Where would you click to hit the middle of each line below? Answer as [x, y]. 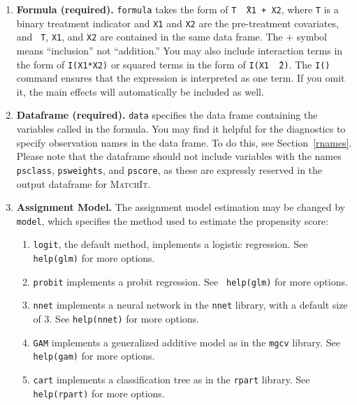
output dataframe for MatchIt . [83, 183]
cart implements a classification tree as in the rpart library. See [172, 379]
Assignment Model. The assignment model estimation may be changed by [181, 207]
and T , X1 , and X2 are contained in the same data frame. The [150, 37]
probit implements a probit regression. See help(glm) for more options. [190, 281]
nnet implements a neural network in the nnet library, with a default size [190, 305]
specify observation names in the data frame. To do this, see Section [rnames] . [184, 142]
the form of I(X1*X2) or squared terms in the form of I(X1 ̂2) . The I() [173, 64]
